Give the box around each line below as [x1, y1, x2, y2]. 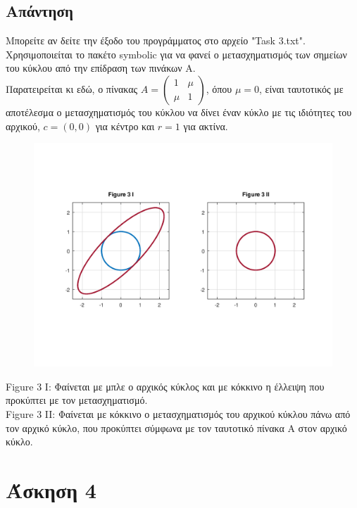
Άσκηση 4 [6, 475, 96, 504]
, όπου [206, 81, 232, 96]
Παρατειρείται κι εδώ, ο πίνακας [6, 81, 138, 96]
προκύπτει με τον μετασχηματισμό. [6, 393, 148, 407]
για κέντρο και [95, 118, 155, 133]
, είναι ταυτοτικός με [259, 81, 344, 96]
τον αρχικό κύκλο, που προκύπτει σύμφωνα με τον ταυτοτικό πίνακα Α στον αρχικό [6, 420, 347, 435]
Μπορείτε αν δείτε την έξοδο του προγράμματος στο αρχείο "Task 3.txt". [6, 33, 306, 48]
